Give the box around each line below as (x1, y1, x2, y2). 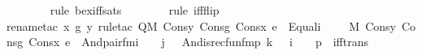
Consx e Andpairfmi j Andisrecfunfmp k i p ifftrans (28, 33, 369, 50)
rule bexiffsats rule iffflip (50, 2, 220, 18)
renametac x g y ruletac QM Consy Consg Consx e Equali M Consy (7, 17, 396, 34)
